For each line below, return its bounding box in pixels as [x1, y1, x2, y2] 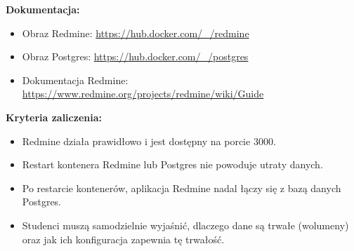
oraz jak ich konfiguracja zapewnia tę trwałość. [22, 231, 225, 246]
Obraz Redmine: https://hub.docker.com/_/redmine [22, 25, 249, 40]
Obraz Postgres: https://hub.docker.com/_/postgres [22, 49, 249, 64]
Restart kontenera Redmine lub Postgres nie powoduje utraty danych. [22, 157, 323, 172]
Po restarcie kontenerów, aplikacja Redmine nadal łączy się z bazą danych [22, 180, 341, 195]
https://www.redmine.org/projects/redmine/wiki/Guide [22, 86, 264, 101]
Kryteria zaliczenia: [6, 109, 102, 124]
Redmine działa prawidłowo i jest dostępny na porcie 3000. [22, 133, 276, 148]
